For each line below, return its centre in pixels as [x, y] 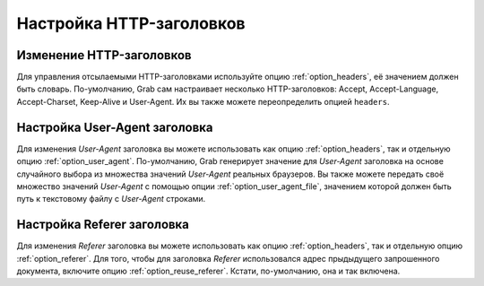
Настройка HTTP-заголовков [131, 23]
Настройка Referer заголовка [103, 225]
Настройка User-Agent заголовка [115, 127]
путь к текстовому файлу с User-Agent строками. [111, 199]
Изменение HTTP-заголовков [104, 55]
